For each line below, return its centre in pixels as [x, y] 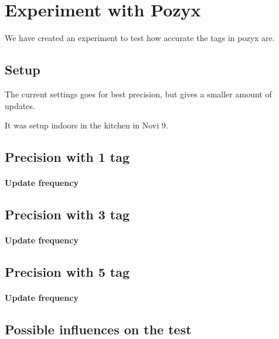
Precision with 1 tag [67, 157]
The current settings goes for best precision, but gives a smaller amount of [138, 94]
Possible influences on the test [98, 329]
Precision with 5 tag [67, 272]
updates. [20, 105]
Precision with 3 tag [67, 214]
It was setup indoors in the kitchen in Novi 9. [86, 125]
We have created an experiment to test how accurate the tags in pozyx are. [140, 38]
